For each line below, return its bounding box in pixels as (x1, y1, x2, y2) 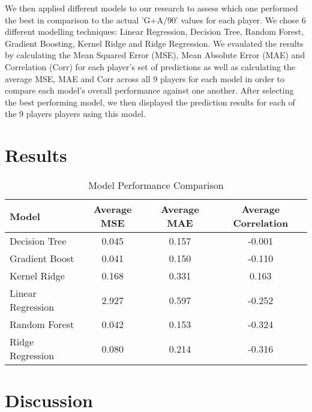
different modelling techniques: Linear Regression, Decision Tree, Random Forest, (5, 25, 304, 38)
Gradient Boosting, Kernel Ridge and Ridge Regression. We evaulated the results (5, 37, 304, 49)
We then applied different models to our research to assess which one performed (5, 2, 298, 14)
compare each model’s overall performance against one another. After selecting (5, 84, 294, 97)
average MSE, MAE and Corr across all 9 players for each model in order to (5, 72, 285, 85)
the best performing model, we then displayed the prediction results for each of (5, 95, 295, 108)
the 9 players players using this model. (5, 107, 146, 120)
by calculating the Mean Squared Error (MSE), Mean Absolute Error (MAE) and (5, 49, 305, 61)
